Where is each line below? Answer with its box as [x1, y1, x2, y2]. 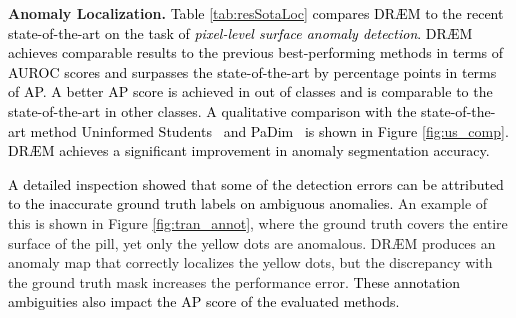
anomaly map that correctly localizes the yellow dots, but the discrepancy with [8, 252, 493, 273]
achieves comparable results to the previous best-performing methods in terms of [8, 42, 504, 63]
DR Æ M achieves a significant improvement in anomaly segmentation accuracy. [8, 140, 490, 161]
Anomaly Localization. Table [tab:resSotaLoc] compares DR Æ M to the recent [8, 3, 504, 23]
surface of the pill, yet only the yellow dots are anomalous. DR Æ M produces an [8, 232, 496, 253]
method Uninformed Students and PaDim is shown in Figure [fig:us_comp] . [30, 120, 509, 141]
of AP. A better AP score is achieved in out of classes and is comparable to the [8, 81, 493, 102]
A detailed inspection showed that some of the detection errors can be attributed [8, 173, 504, 194]
